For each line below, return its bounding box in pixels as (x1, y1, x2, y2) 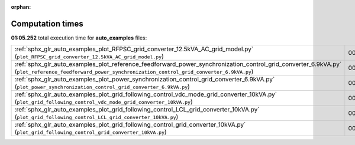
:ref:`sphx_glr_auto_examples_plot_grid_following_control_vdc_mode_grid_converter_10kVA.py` (14, 90, 277, 98)
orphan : (11, 4, 31, 10)
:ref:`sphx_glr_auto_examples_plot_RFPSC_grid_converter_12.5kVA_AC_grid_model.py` (14, 45, 254, 53)
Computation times (11, 18, 83, 29)
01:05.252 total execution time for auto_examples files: (11, 34, 147, 41)
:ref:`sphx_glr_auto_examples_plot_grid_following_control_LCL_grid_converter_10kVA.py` (14, 106, 260, 114)
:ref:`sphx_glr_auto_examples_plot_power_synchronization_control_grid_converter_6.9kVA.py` (14, 75, 275, 84)
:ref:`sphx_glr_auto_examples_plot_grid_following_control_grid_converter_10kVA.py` (14, 121, 246, 129)
